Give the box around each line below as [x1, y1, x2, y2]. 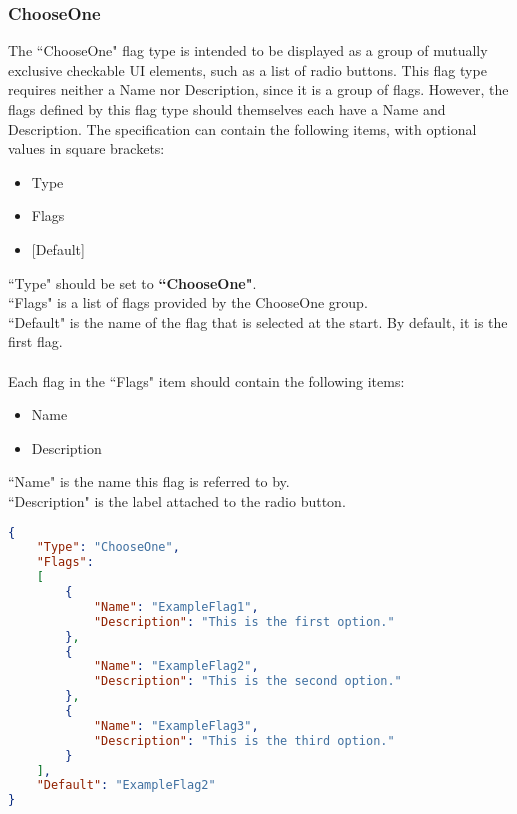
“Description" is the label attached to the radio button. [8, 490, 346, 511]
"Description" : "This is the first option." [93, 614, 395, 629]
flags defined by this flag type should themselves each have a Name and [8, 99, 446, 119]
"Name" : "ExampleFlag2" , [93, 659, 259, 674]
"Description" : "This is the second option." [93, 674, 402, 689]
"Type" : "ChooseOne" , [36, 540, 180, 555]
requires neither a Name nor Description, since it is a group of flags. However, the [8, 79, 509, 100]
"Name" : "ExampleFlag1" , [93, 599, 259, 614]
